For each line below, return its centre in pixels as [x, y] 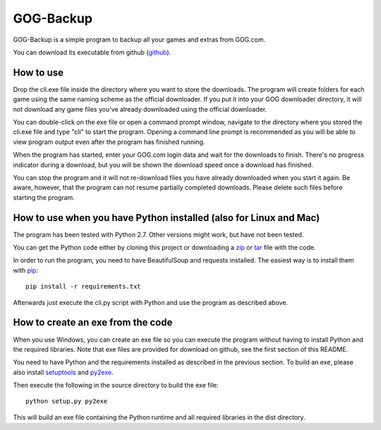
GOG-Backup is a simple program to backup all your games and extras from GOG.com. [139, 40]
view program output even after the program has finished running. [109, 142]
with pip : [26, 270]
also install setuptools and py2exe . [63, 372]
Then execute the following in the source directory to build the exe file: [116, 386]
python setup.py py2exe [67, 401]
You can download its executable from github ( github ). [92, 52]
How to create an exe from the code [93, 322]
